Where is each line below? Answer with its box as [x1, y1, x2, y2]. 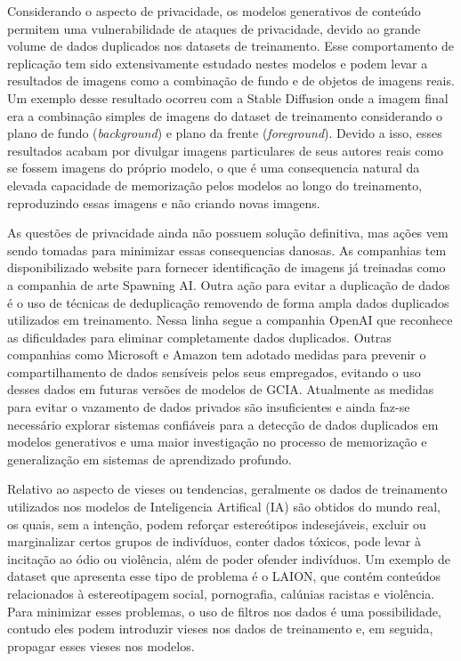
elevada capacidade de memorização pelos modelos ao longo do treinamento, [7, 175, 423, 194]
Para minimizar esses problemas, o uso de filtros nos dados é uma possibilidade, [7, 601, 441, 620]
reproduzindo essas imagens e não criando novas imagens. [7, 193, 320, 212]
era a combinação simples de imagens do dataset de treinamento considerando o [7, 106, 442, 125]
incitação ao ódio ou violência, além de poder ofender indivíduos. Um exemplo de [7, 549, 450, 568]
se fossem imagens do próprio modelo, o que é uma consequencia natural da [7, 158, 420, 177]
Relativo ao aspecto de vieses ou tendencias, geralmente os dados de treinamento [7, 480, 448, 498]
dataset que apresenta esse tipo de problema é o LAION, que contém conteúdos [7, 567, 441, 585]
